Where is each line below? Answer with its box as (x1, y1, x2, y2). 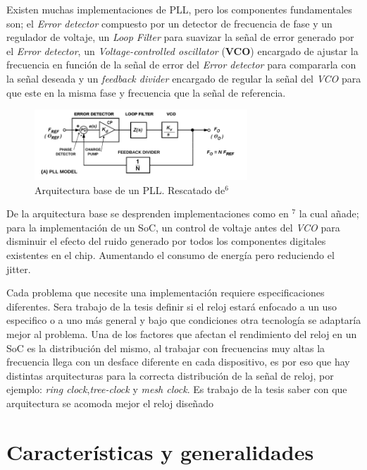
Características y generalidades (6, 437, 314, 466)
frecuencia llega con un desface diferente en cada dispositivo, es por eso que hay (6, 354, 350, 369)
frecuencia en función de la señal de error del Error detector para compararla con (6, 57, 356, 72)
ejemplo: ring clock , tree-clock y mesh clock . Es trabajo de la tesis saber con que (6, 382, 347, 397)
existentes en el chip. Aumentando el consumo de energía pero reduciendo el (6, 248, 335, 262)
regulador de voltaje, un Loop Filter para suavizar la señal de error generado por (6, 30, 354, 44)
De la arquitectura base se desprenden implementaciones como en (6, 206, 289, 221)
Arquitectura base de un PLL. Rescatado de (35, 182, 225, 197)
